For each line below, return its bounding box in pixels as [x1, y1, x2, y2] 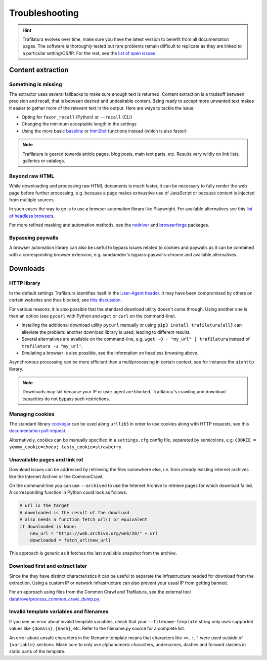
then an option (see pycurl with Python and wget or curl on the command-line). [9, 313, 177, 319]
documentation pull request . [9, 428, 67, 434]
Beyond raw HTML [9, 173, 54, 180]
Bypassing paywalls [9, 234, 59, 241]
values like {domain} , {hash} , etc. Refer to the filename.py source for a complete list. [9, 625, 185, 632]
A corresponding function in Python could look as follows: [9, 489, 127, 495]
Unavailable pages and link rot [9, 456, 84, 463]
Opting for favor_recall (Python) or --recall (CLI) [21, 114, 133, 120]
